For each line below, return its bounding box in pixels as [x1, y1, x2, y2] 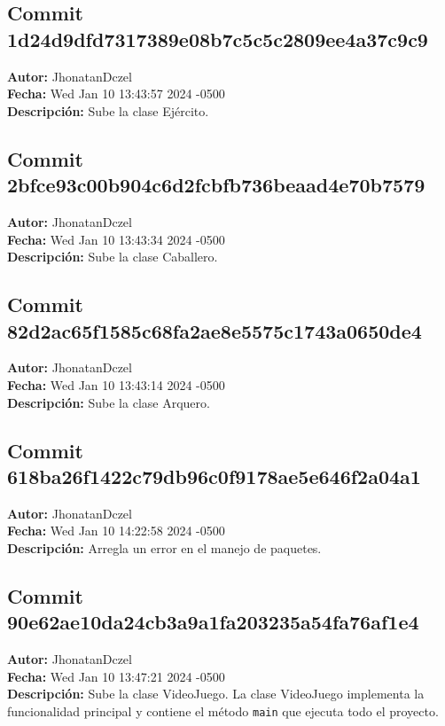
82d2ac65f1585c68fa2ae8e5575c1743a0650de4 [7, 316, 422, 344]
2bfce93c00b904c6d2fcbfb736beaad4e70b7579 [7, 171, 425, 199]
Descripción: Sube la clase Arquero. [7, 393, 210, 411]
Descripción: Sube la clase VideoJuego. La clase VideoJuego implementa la [7, 684, 425, 703]
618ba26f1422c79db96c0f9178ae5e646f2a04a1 [7, 462, 421, 489]
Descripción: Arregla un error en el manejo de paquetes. [7, 538, 322, 557]
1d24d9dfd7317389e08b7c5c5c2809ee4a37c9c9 [7, 25, 428, 52]
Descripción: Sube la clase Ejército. [7, 101, 209, 120]
